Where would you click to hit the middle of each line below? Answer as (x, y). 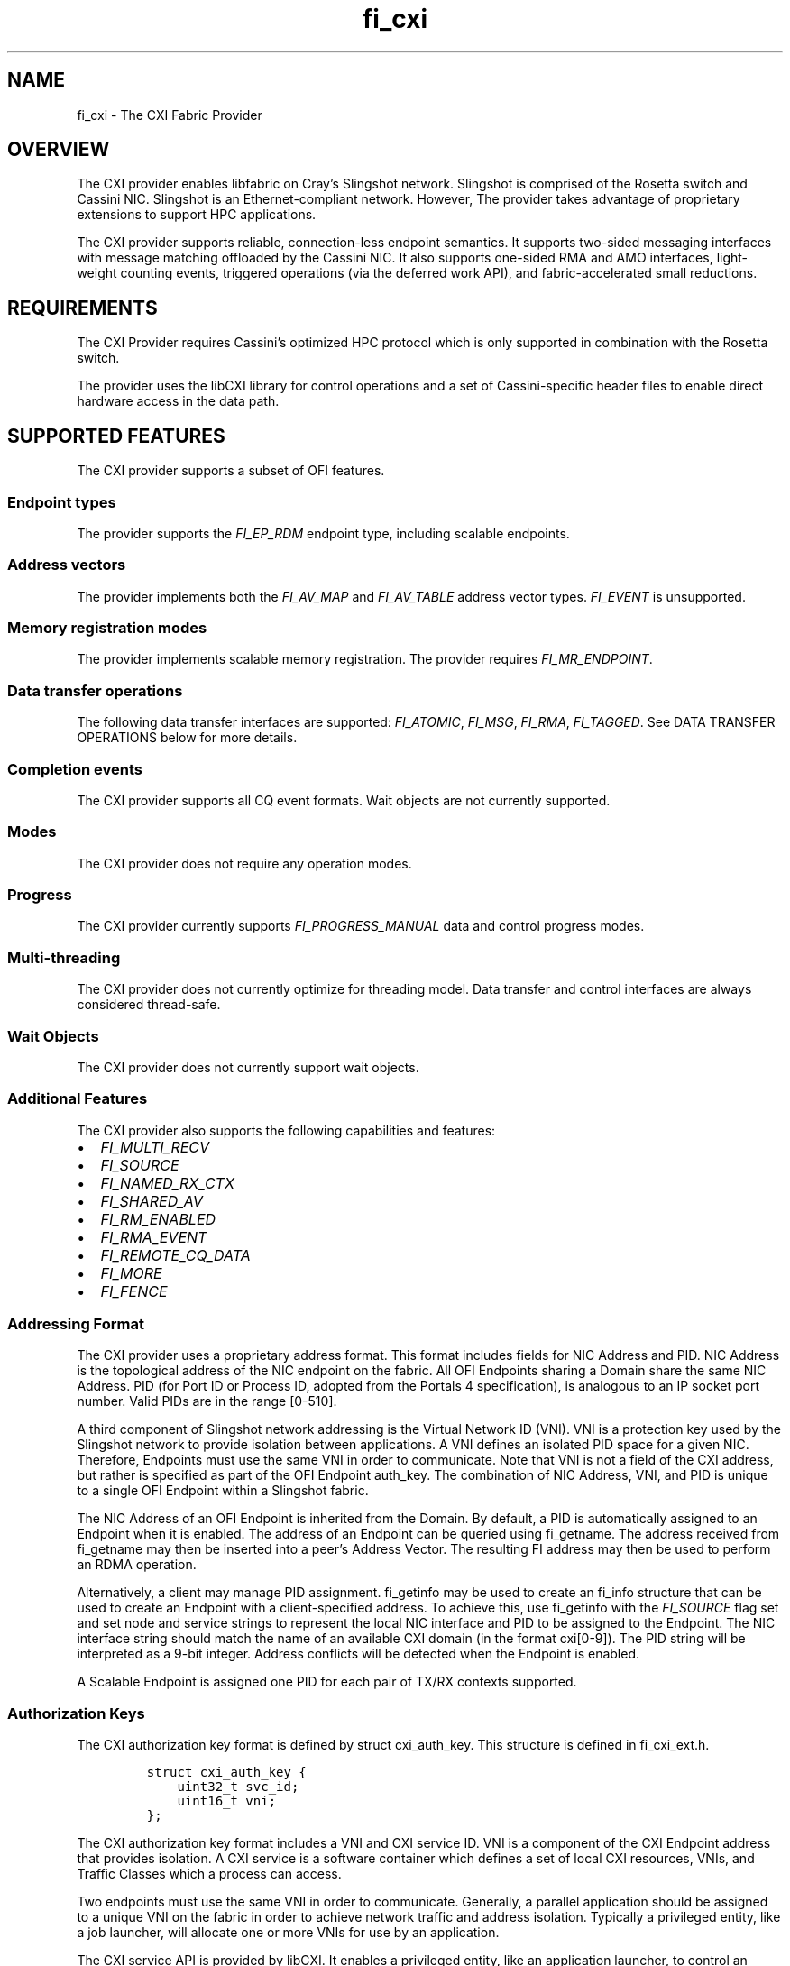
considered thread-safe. (149, 1005)
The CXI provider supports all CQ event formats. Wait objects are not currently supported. (344, 800)
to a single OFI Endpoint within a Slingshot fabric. (223, 1491)
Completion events (75, 769)
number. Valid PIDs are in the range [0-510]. (207, 1401)
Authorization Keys (76, 1713)
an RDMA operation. (137, 1565)
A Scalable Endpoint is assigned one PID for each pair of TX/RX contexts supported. (327, 1682)
